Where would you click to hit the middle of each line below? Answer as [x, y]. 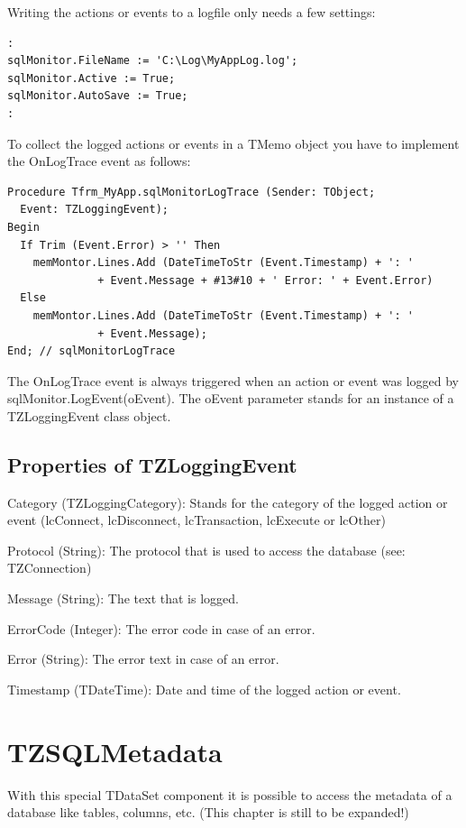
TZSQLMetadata [115, 751]
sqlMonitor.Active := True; [91, 78]
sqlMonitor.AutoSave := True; [98, 96]
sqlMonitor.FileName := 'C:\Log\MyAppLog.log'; [153, 61]
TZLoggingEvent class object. [89, 415]
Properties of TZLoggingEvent [152, 464]
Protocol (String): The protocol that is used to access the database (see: [206, 550]
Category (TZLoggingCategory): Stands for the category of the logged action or [228, 502]
